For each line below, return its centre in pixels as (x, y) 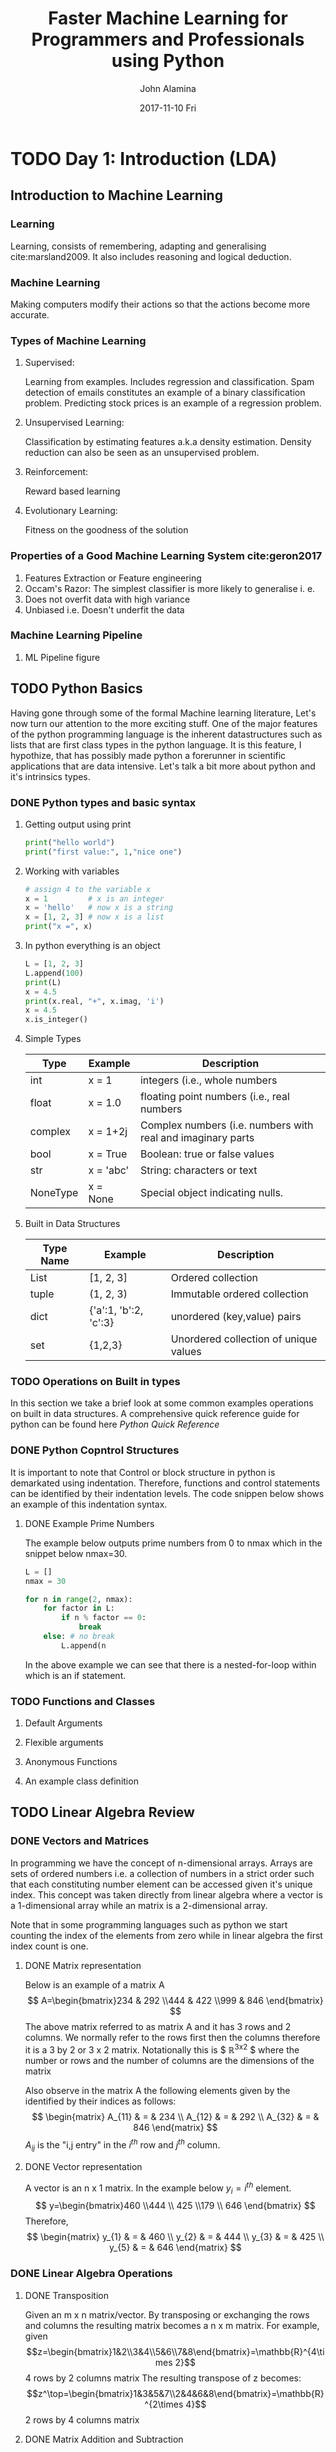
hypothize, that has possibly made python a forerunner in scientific (148, 755)
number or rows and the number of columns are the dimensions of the (169, 2061)
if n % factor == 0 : (104, 1618)
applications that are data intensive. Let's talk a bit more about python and (163, 766)
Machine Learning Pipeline (76, 635)
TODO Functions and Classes (83, 1701)
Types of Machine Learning (78, 340)
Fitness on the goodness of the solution (106, 530)
